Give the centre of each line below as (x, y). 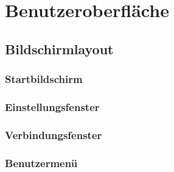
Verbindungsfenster (54, 134)
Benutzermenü (41, 163)
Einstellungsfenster (52, 106)
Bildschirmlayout (59, 48)
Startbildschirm (44, 79)
